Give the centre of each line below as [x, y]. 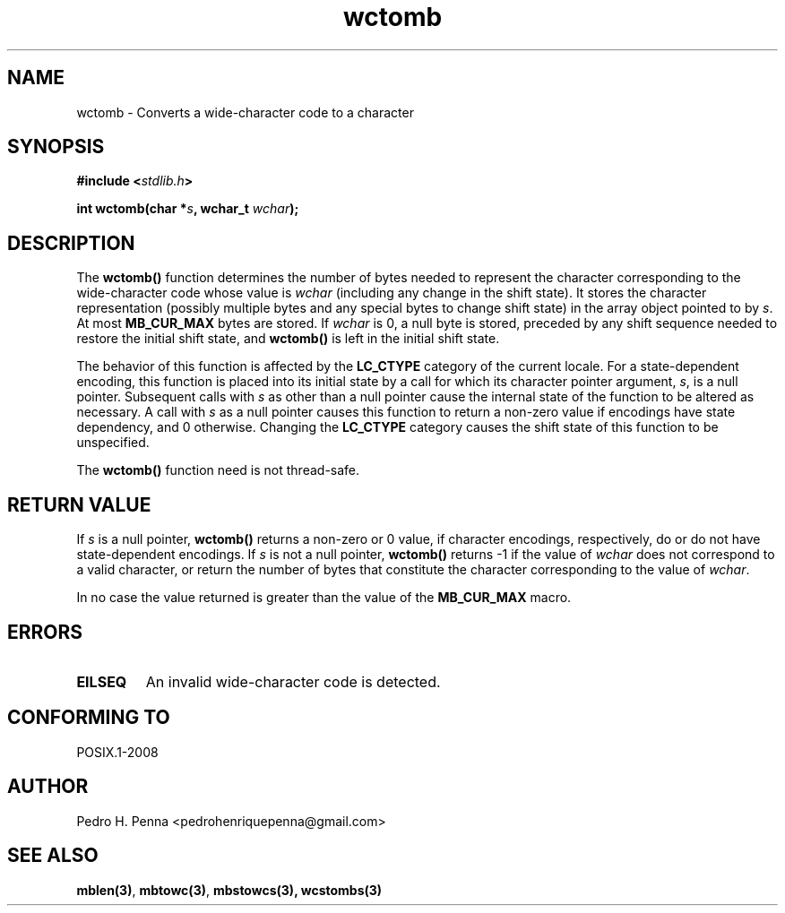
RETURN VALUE [79, 504]
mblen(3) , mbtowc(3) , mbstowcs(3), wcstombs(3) [229, 890]
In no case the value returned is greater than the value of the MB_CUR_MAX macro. [324, 598]
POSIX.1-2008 [117, 752]
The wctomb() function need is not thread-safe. [218, 470]
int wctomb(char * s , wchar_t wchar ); [188, 209]
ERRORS [45, 632]
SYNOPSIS [56, 147]
